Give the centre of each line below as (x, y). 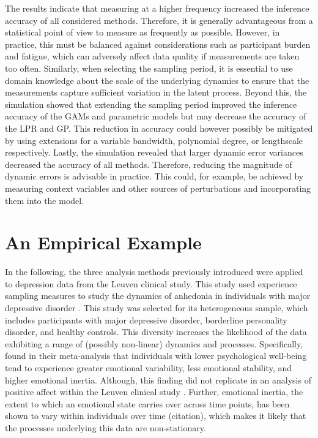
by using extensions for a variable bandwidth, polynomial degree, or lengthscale (154, 140)
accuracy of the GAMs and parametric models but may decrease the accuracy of (156, 116)
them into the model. (45, 200)
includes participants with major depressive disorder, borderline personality (146, 319)
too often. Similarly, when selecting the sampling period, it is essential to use (149, 68)
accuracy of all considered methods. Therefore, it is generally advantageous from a (159, 20)
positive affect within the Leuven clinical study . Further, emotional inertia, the (154, 392)
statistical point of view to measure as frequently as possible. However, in (142, 32)
